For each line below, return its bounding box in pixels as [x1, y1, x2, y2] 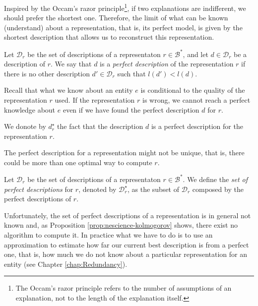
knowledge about [4, 104, 56, 115]
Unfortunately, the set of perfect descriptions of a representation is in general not [4, 210, 251, 220]
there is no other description [4, 68, 90, 78]
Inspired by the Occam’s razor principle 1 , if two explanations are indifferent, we [4, 1, 246, 13]
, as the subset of [127, 184, 180, 194]
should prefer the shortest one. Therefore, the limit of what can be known [4, 12, 228, 23]
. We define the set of [183, 174, 248, 184]
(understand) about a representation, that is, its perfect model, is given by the [4, 22, 243, 32]
